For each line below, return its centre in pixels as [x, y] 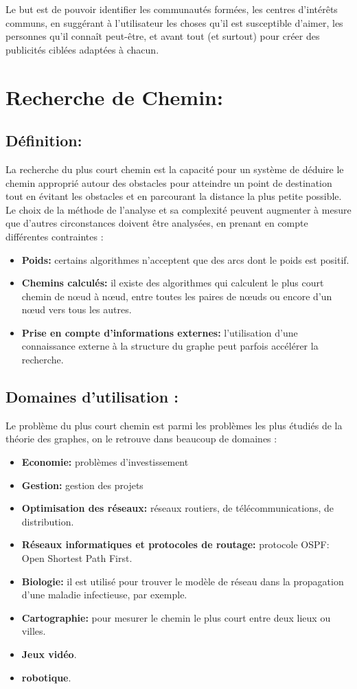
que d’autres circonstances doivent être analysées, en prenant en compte [157, 223]
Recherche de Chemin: [114, 97]
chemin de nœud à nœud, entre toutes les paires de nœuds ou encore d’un [177, 296]
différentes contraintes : [55, 236]
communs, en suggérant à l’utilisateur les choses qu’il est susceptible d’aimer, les [174, 22]
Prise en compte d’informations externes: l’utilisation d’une [160, 332]
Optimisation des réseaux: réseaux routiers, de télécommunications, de [178, 508]
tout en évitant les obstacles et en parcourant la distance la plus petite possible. [174, 196]
